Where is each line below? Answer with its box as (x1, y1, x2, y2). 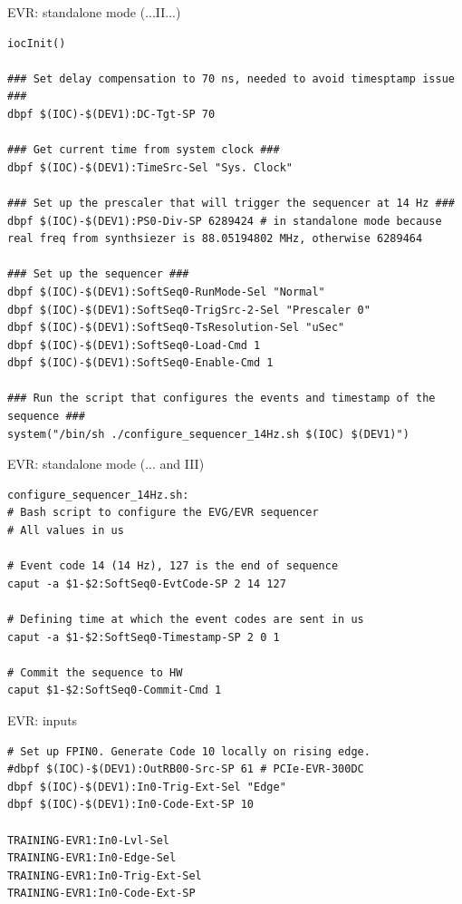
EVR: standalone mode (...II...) (7, 3, 181, 21)
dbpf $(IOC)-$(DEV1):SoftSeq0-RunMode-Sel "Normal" (7, 285, 325, 298)
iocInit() (7, 36, 66, 50)
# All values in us (7, 524, 124, 538)
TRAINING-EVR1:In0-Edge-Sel (7, 851, 177, 865)
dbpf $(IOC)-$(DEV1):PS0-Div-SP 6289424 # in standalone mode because (7, 214, 442, 228)
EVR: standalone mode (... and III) (7, 454, 205, 473)
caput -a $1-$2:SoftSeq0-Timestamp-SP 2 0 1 (7, 630, 280, 644)
